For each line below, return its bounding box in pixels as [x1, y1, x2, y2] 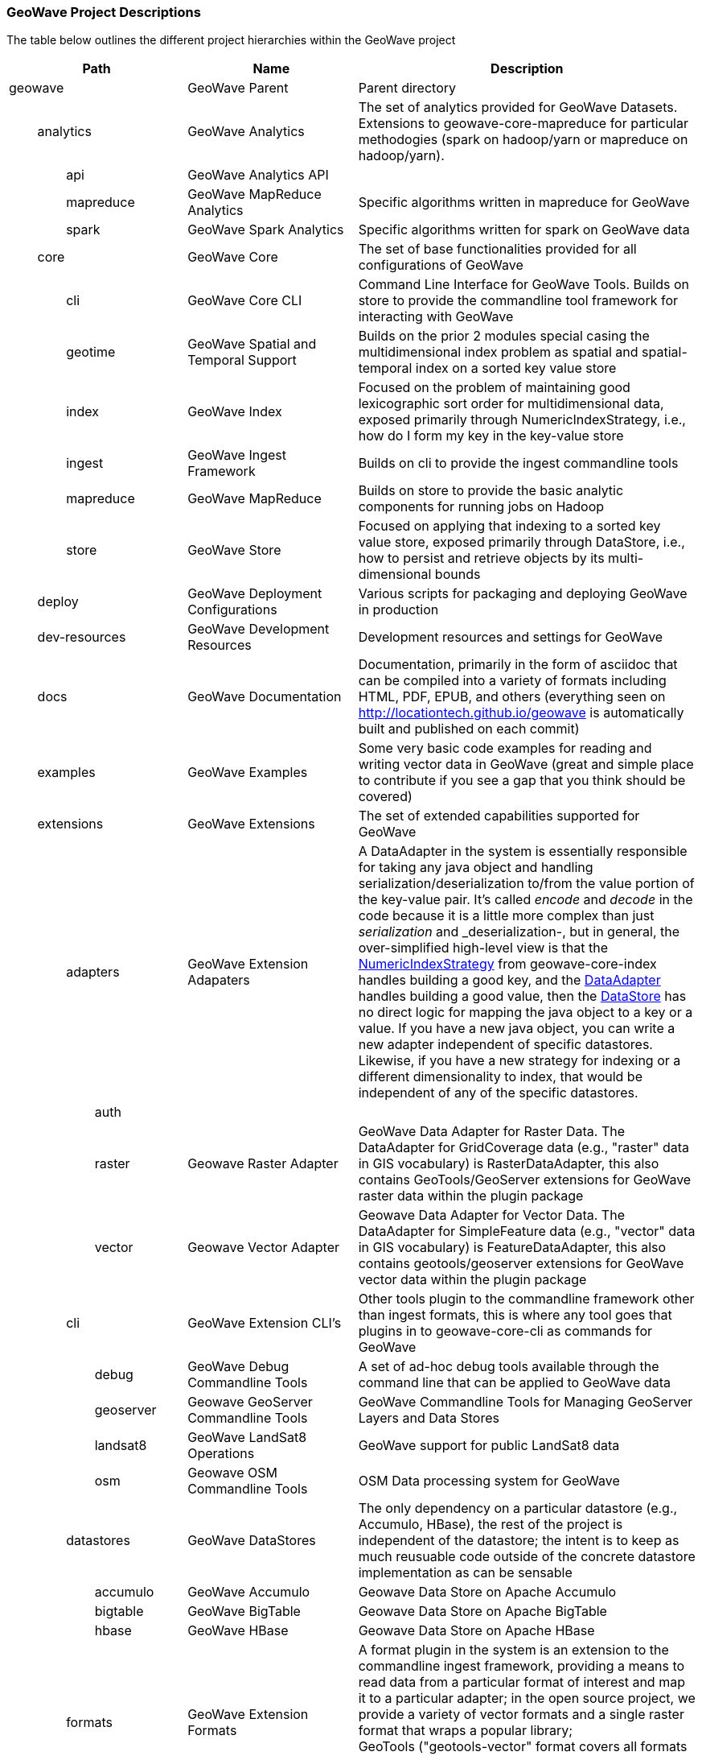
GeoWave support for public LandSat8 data [358, 1437, 620, 1454]
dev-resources [37, 629, 126, 646]
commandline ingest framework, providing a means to [358, 1658, 685, 1675]
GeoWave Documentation [187, 688, 342, 705]
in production [358, 601, 439, 618]
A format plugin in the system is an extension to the [358, 1642, 669, 1659]
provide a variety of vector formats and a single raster [358, 1706, 684, 1723]
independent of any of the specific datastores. [358, 1085, 638, 1101]
